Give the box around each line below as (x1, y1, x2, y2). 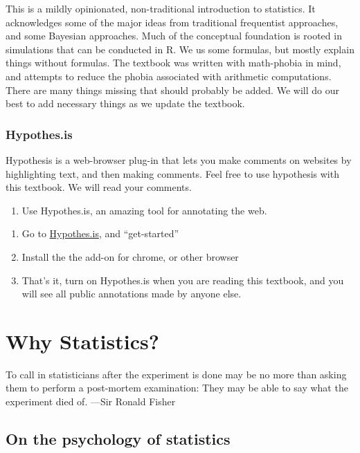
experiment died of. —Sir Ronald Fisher (6, 394, 176, 409)
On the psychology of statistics (6, 428, 231, 450)
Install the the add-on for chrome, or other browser (21, 249, 239, 264)
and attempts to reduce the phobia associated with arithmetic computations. (6, 68, 332, 83)
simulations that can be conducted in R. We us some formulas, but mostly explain (6, 41, 354, 56)
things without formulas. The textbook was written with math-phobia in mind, (6, 55, 341, 70)
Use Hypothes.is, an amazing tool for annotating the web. (21, 203, 267, 217)
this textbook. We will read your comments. (6, 180, 192, 194)
